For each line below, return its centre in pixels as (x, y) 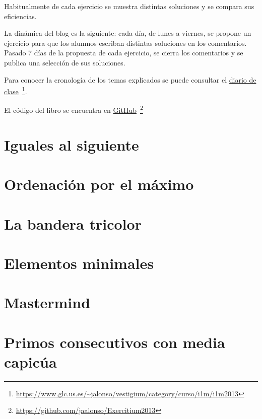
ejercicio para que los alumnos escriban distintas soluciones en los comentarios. (125, 43)
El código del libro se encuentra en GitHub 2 (74, 109)
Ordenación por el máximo (99, 184)
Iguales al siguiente (72, 144)
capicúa (30, 361)
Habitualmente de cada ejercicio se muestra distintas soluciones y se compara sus (129, 6)
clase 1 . (16, 90)
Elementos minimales (79, 263)
